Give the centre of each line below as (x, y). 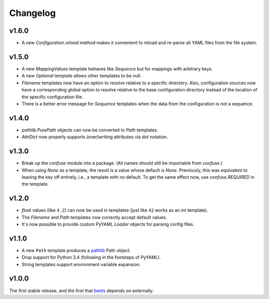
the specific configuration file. (52, 97)
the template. (35, 184)
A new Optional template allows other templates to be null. (81, 76)
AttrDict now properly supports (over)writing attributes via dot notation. (95, 137)
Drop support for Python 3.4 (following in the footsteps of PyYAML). (91, 258)
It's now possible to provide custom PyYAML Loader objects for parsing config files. (108, 224)
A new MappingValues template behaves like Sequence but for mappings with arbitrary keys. (117, 69)
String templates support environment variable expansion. (81, 264)
